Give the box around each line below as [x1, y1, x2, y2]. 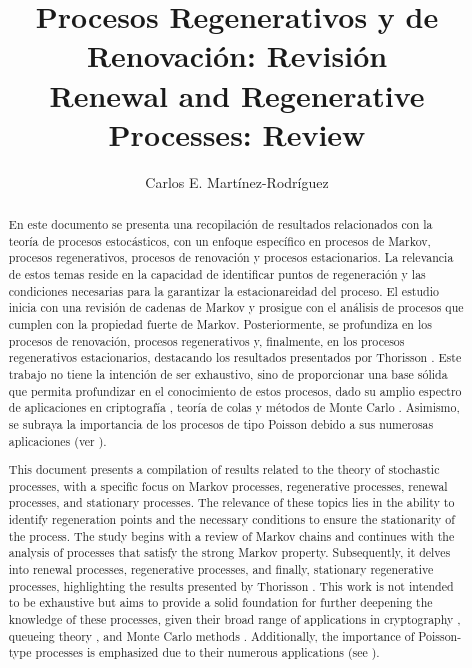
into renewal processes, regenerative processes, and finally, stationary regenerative [8, 561, 434, 578]
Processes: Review [108, 113, 366, 154]
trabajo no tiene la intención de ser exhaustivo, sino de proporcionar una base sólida [8, 365, 448, 382]
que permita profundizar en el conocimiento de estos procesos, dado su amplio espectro [8, 382, 462, 399]
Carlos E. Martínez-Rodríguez [145, 171, 329, 192]
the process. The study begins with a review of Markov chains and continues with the [8, 527, 455, 544]
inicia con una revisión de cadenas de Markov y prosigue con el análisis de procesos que [8, 299, 464, 316]
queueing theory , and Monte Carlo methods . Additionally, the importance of [8, 627, 415, 644]
